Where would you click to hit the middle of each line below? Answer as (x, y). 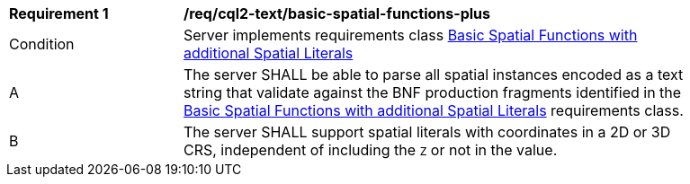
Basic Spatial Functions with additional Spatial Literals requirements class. (434, 110)
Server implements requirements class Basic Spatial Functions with (411, 35)
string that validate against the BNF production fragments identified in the (433, 92)
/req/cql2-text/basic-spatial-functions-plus (337, 13)
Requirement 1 (59, 13)
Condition (42, 44)
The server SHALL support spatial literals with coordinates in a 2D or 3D (427, 132)
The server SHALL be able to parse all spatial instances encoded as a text (434, 74)
